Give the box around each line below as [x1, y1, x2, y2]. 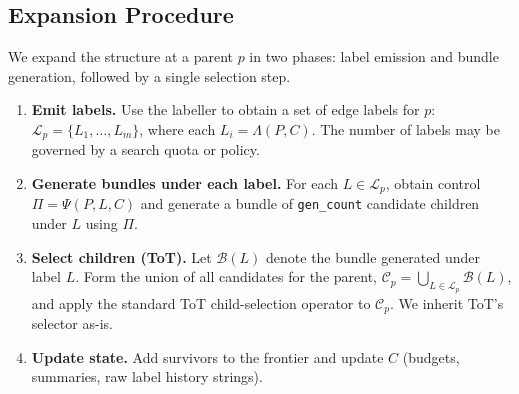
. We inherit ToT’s [389, 292, 504, 313]
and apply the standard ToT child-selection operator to [31, 292, 371, 313]
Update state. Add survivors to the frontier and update [31, 346, 384, 367]
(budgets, [402, 346, 460, 367]
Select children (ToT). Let [31, 246, 212, 267]
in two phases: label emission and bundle [249, 46, 499, 67]
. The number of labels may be [311, 118, 500, 139]
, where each [139, 118, 216, 139]
